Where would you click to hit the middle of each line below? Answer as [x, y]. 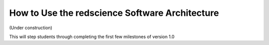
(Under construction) [31, 28]
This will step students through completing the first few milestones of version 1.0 [92, 37]
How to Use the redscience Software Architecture [114, 13]
